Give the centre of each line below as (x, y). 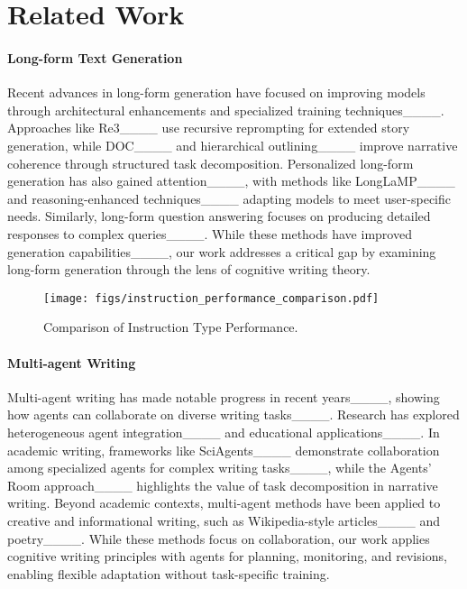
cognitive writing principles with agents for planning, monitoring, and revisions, (227, 556)
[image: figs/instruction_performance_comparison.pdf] (211, 298)
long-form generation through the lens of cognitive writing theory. (189, 269)
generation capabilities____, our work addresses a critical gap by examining (222, 251)
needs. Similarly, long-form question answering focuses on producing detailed (219, 216)
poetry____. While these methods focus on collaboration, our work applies (219, 538)
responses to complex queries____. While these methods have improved (210, 233)
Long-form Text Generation (95, 57)
